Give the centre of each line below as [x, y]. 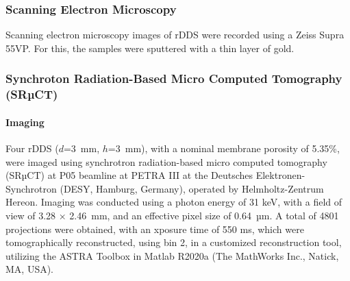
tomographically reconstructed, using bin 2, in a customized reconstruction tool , [174, 242]
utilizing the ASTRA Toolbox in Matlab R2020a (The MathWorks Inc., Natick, [172, 255]
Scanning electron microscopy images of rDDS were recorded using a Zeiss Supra [175, 35]
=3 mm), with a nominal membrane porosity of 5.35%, [224, 148]
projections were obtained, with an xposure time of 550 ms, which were [155, 229]
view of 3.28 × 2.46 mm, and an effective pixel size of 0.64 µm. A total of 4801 [172, 215]
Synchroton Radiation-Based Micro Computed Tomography [174, 78]
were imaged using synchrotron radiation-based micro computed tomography [166, 161]
